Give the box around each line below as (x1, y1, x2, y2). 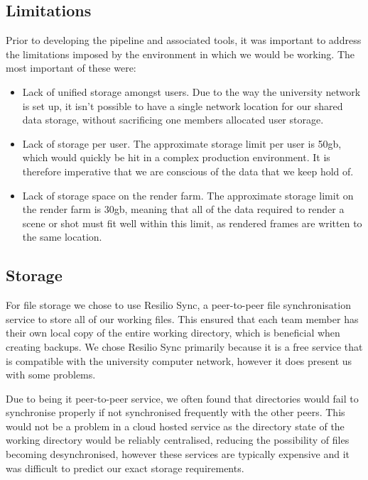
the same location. (22, 229, 102, 244)
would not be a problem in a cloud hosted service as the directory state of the (6, 418, 345, 433)
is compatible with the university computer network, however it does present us (6, 353, 352, 368)
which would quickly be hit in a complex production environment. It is (22, 150, 330, 165)
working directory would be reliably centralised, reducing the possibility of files (6, 432, 350, 447)
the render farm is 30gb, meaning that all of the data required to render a (22, 202, 345, 217)
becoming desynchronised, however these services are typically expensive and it (6, 447, 350, 462)
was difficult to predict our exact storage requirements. (6, 460, 244, 475)
